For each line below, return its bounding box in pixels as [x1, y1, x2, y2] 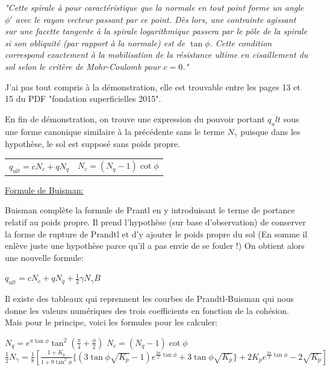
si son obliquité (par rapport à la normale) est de [5, 36, 185, 49]
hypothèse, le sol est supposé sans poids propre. [5, 137, 181, 149]
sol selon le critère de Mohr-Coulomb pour [5, 60, 161, 72]
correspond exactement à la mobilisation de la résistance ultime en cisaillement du [5, 48, 308, 61]
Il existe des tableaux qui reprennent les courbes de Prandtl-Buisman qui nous [5, 292, 294, 305]
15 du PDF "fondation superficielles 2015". [5, 92, 161, 105]
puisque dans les [240, 125, 300, 137]
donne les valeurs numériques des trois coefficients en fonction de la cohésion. [5, 304, 289, 316]
